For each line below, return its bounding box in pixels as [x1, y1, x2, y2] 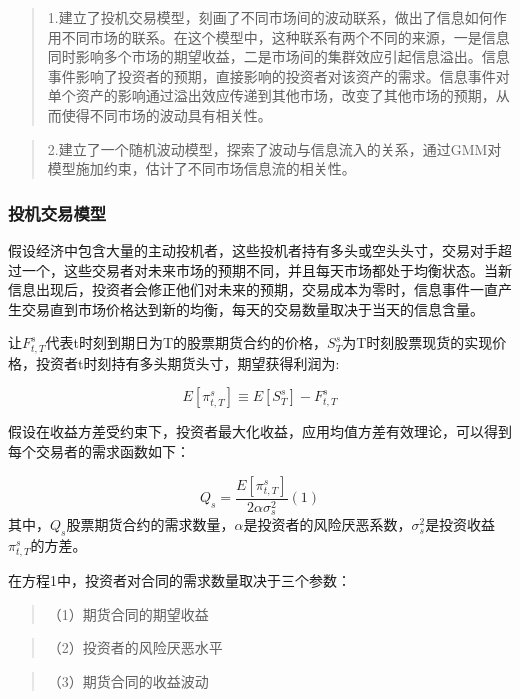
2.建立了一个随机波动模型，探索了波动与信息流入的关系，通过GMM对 [47, 138, 502, 159]
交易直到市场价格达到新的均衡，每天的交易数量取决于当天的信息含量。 [21, 298, 484, 319]
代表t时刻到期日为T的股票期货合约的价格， [45, 332, 328, 353]
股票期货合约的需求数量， [66, 514, 235, 535]
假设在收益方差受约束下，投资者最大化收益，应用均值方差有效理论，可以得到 [8, 421, 512, 442]
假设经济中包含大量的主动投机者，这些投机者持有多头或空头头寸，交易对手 [8, 239, 498, 260]
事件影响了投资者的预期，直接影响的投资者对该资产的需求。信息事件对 [47, 65, 510, 86]
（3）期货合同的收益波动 [47, 670, 209, 691]
